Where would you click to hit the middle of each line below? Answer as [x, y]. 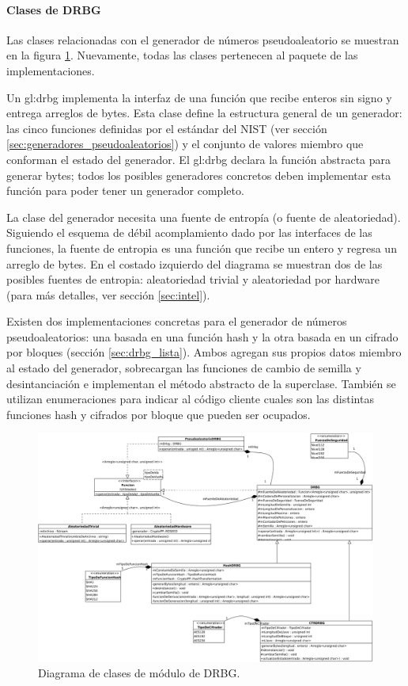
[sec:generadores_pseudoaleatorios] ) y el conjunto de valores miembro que [185, 144]
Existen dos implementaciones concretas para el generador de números [177, 321]
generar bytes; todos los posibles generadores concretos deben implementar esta [199, 175]
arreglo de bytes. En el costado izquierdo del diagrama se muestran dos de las [195, 263]
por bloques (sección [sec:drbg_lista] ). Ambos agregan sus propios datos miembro [204, 352]
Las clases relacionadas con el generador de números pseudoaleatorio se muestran [203, 39]
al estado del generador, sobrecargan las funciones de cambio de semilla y [184, 368]
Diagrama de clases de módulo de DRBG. [139, 673]
